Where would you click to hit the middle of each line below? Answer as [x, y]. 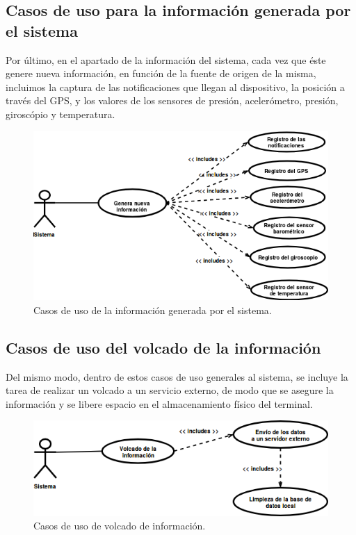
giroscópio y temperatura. [60, 114]
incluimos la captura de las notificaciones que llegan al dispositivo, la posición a [175, 87]
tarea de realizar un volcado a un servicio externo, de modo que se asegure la [170, 390]
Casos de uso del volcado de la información [163, 347]
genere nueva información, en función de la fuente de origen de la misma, [161, 73]
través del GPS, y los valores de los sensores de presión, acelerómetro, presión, [172, 100]
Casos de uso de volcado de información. [120, 526]
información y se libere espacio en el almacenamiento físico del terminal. [159, 403]
